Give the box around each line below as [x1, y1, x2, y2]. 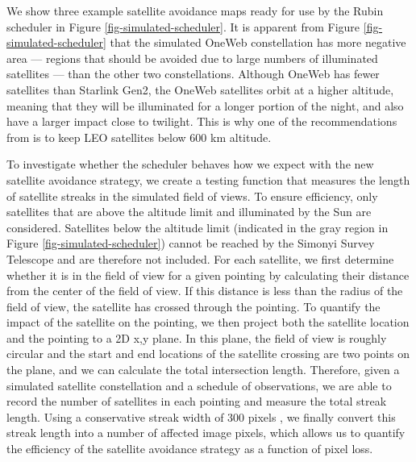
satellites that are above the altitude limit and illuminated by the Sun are [6, 203, 372, 220]
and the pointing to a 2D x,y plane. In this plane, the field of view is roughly [6, 329, 387, 346]
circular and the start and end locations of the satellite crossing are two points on [6, 345, 410, 362]
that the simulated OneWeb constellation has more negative [110, 34, 406, 51]
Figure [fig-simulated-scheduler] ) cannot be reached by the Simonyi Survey [6, 235, 375, 252]
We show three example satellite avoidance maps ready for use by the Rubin [6, 2, 384, 19]
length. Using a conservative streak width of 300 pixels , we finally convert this [6, 408, 396, 425]
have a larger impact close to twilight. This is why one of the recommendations [6, 113, 397, 130]
